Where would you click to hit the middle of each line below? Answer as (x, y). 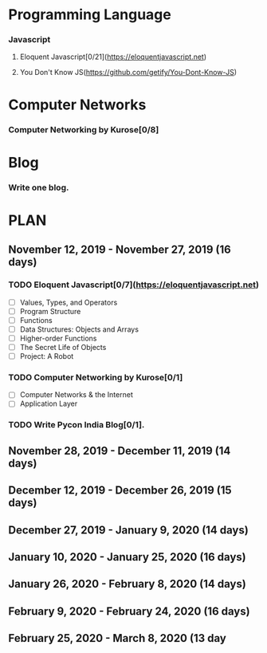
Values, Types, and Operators (69, 302)
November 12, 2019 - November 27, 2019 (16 (120, 250)
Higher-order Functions (58, 338)
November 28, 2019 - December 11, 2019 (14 (120, 451)
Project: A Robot (47, 356)
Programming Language (90, 15)
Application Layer (49, 403)
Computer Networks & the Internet (76, 395)
